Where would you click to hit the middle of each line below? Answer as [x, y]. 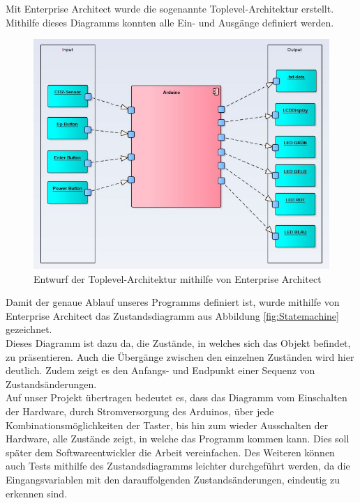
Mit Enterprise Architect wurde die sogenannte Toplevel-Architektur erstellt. [170, 8]
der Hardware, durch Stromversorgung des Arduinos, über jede [140, 411]
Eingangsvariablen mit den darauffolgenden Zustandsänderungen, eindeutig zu [173, 479]
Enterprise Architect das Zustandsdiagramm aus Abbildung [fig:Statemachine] [172, 315]
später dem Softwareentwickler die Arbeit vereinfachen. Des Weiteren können [170, 452]
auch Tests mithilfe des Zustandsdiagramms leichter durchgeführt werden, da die [178, 466]
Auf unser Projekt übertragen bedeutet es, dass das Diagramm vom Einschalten [177, 397]
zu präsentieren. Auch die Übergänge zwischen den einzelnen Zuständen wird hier [180, 356]
